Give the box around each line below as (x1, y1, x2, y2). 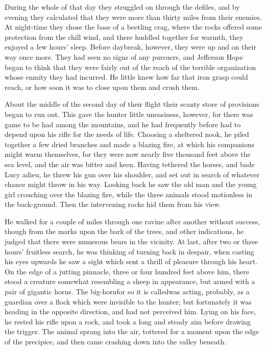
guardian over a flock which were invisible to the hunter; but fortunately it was (5, 296, 252, 307)
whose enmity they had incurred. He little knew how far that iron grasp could (5, 72, 248, 82)
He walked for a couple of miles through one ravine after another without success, (5, 216, 260, 226)
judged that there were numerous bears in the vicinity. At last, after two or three (5, 236, 258, 247)
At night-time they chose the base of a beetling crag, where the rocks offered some (5, 21, 262, 32)
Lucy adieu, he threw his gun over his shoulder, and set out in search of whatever (5, 169, 260, 179)
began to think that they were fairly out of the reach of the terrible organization (5, 61, 256, 72)
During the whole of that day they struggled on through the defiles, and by (5, 2, 240, 12)
